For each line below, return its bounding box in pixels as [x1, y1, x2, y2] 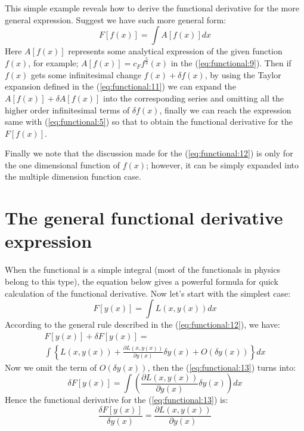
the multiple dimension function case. [5, 170, 141, 183]
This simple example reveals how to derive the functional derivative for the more [5, 2, 299, 14]
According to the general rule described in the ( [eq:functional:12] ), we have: [5, 318, 280, 331]
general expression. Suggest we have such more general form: [5, 13, 227, 26]
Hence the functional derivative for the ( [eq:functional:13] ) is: [5, 393, 228, 406]
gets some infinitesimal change [31, 68, 141, 81]
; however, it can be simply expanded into [146, 158, 299, 171]
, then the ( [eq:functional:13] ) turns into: [147, 361, 296, 373]
